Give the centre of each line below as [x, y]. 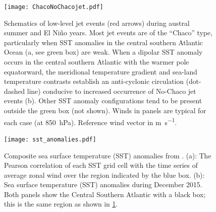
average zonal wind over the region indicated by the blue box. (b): [104, 175]
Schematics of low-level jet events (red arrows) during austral [97, 23]
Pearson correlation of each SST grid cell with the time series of [101, 165]
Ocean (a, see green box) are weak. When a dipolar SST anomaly [103, 52]
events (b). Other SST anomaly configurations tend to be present [103, 101]
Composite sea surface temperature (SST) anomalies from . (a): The [108, 155]
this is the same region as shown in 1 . [61, 204]
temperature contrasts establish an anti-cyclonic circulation [94, 81]
